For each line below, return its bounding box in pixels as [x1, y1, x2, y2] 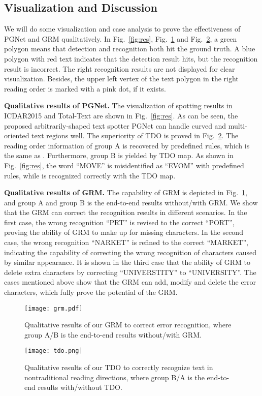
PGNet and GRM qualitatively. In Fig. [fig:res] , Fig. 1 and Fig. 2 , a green [4, 33, 237, 44]
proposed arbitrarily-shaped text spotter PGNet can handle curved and [4, 120, 226, 131]
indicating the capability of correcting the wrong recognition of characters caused [4, 247, 257, 257]
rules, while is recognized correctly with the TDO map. [4, 170, 176, 180]
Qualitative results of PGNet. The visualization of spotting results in [4, 100, 233, 111]
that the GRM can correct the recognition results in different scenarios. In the [4, 207, 247, 218]
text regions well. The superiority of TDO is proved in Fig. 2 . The [31, 130, 239, 141]
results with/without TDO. [38, 382, 122, 392]
